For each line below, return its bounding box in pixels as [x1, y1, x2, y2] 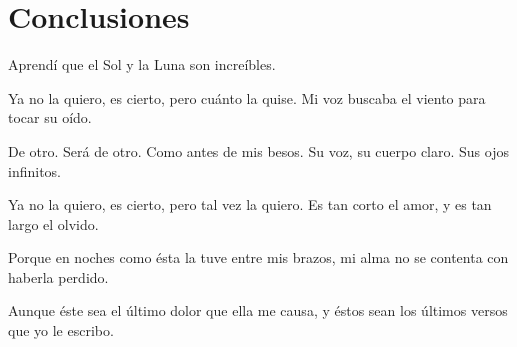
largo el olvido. [8, 213, 99, 234]
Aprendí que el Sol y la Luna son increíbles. [8, 54, 276, 75]
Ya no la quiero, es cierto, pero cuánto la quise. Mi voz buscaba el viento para [8, 87, 486, 108]
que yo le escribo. [8, 320, 114, 341]
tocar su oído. [8, 107, 92, 128]
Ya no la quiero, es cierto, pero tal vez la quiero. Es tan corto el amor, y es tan [8, 194, 492, 215]
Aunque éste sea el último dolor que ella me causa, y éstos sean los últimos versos [8, 300, 508, 321]
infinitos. [8, 160, 61, 181]
